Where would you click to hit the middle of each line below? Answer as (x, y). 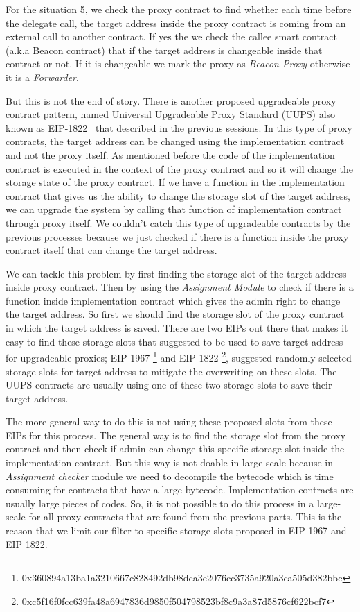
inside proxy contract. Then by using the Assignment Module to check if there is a (180, 287)
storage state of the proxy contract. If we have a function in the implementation (175, 182)
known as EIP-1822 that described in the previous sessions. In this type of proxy (179, 127)
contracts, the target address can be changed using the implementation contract (175, 141)
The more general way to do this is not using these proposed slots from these (169, 422)
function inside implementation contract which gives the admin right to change (173, 300)
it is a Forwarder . (42, 77)
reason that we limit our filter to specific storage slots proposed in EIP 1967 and (176, 530)
